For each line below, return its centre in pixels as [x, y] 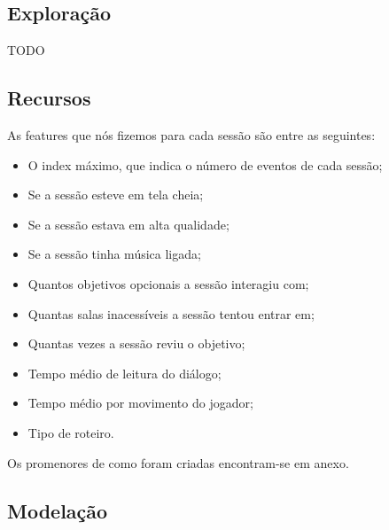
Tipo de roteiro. [71, 432]
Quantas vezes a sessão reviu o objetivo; [136, 343]
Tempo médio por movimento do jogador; [140, 403]
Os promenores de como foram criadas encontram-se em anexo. [178, 462]
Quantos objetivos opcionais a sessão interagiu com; [168, 283]
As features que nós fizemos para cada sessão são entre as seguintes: [191, 135]
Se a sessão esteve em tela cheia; [116, 195]
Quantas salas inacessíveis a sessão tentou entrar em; [171, 313]
